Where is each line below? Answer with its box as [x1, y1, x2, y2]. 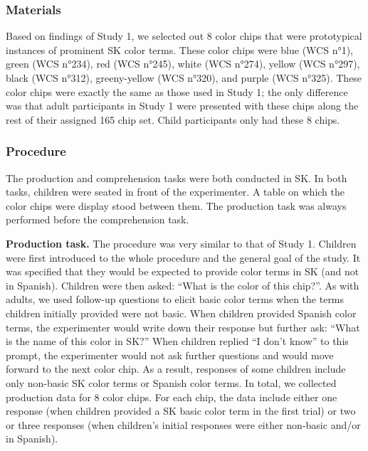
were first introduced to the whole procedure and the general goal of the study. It [6, 250, 361, 265]
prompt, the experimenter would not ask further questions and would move [6, 347, 334, 362]
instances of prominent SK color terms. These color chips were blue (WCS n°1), [6, 42, 354, 57]
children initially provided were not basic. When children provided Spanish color [6, 305, 357, 320]
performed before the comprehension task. [6, 212, 189, 227]
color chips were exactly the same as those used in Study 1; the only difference [6, 84, 348, 99]
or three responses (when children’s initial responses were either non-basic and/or [6, 417, 361, 432]
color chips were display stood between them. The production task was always [6, 198, 347, 213]
